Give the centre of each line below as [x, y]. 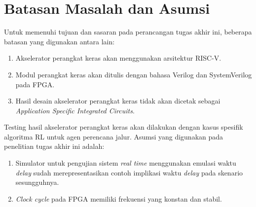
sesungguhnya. [37, 182]
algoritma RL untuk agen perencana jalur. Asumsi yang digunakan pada [114, 136]
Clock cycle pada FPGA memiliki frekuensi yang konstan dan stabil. [119, 198]
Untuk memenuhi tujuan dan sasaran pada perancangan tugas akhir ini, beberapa [128, 32]
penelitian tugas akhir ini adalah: [54, 146]
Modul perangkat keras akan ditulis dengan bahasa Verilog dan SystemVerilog [134, 74]
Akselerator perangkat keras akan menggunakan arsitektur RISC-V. [118, 58]
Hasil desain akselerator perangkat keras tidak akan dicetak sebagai [118, 101]
